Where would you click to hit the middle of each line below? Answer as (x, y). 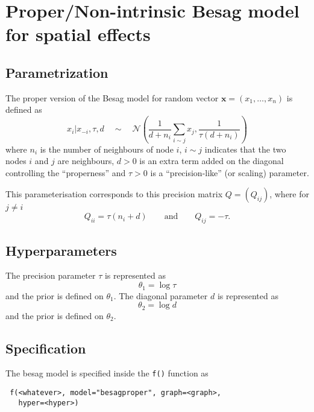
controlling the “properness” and (66, 172)
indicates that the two (245, 149)
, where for (290, 194)
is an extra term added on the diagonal (212, 161)
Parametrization (57, 72)
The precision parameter (51, 275)
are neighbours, (86, 161)
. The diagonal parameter (161, 295)
